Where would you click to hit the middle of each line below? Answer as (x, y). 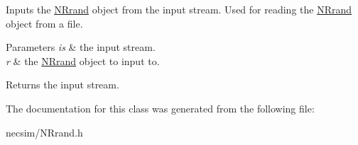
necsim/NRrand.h (44, 132)
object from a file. (44, 23)
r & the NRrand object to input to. (83, 60)
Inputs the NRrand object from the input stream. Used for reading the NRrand (179, 9)
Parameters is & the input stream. (81, 47)
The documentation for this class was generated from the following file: (160, 108)
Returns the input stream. (63, 85)
